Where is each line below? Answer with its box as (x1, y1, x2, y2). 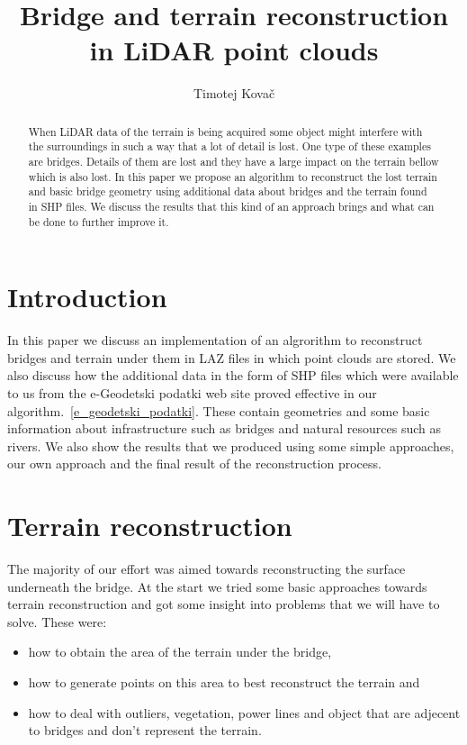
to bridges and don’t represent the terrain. (28, 721, 262, 740)
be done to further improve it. (28, 214, 169, 229)
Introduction (7, 278, 167, 315)
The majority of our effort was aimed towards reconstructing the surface (7, 559, 406, 578)
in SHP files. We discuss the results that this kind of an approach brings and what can (28, 198, 435, 214)
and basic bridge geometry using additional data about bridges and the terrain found (28, 184, 427, 199)
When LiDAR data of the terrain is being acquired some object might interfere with (28, 123, 423, 139)
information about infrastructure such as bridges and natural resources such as (7, 419, 442, 438)
